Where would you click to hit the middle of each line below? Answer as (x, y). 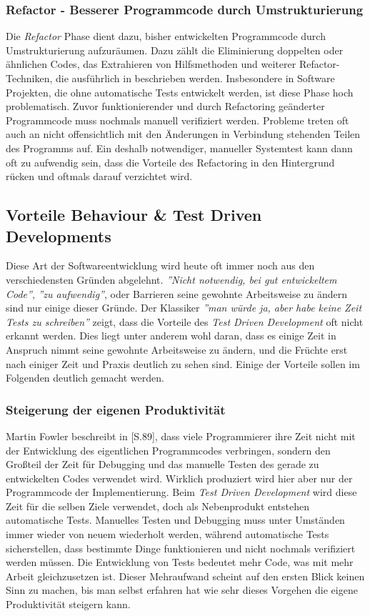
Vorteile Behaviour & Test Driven (134, 215)
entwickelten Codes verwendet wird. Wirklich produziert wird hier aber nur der (179, 478)
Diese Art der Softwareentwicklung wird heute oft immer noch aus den (160, 265)
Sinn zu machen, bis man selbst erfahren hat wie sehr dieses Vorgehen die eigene (182, 590)
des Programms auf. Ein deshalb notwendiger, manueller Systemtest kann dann (179, 148)
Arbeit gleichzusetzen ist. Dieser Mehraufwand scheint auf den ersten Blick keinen (185, 576)
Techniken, (29, 78)
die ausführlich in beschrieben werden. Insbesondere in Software (195, 78)
